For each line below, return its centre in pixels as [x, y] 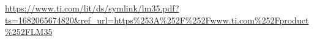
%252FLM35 [29, 32]
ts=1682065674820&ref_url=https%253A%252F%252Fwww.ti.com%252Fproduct [157, 20]
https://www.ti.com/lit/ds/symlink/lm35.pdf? [92, 8]
